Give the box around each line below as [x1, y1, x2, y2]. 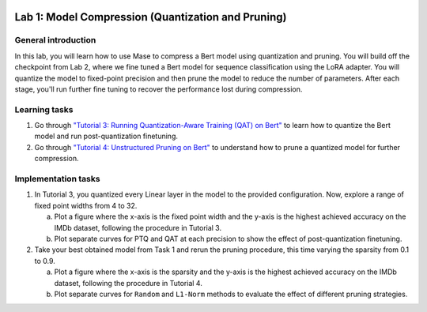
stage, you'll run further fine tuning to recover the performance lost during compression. [14, 84, 303, 94]
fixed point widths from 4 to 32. [34, 201, 138, 210]
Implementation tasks [14, 174, 100, 185]
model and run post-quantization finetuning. [34, 131, 178, 141]
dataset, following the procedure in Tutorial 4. [54, 278, 203, 288]
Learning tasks [14, 103, 74, 115]
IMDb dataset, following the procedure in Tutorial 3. [54, 223, 221, 232]
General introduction [14, 35, 96, 46]
